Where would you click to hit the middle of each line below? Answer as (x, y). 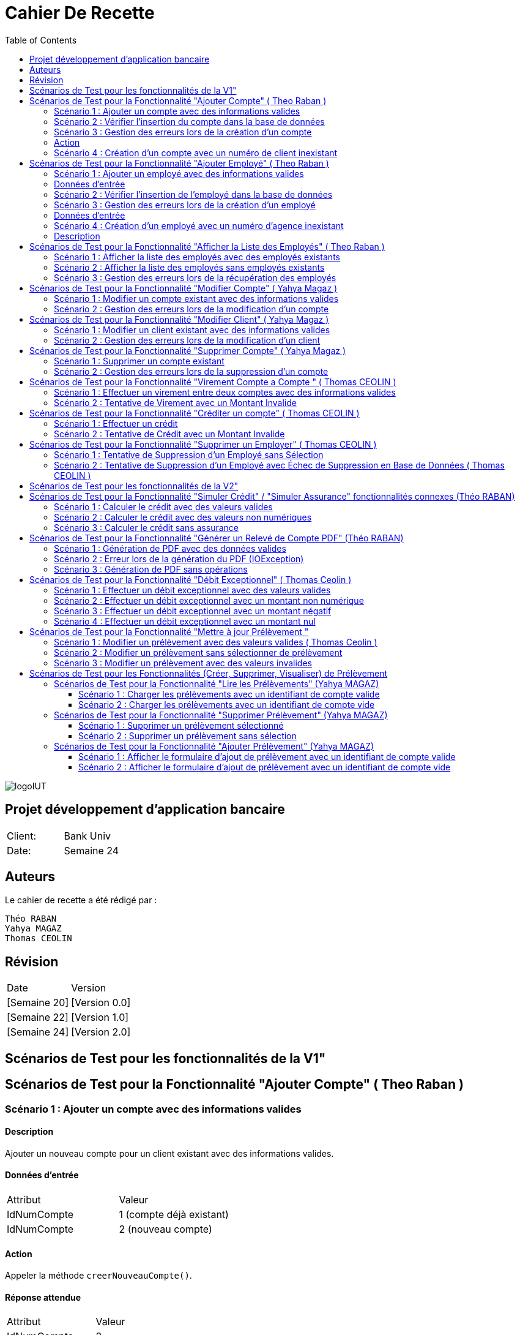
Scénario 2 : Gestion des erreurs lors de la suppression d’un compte (191, 371)
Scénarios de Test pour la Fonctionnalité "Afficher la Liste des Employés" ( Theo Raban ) (207, 246)
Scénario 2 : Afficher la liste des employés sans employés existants (189, 267)
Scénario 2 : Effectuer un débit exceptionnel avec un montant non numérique (209, 600)
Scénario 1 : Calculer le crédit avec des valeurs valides (163, 506)
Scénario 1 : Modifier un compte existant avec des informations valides (196, 298)
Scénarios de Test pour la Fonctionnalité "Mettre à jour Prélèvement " (169, 631)
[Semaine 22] (38, 1017)
